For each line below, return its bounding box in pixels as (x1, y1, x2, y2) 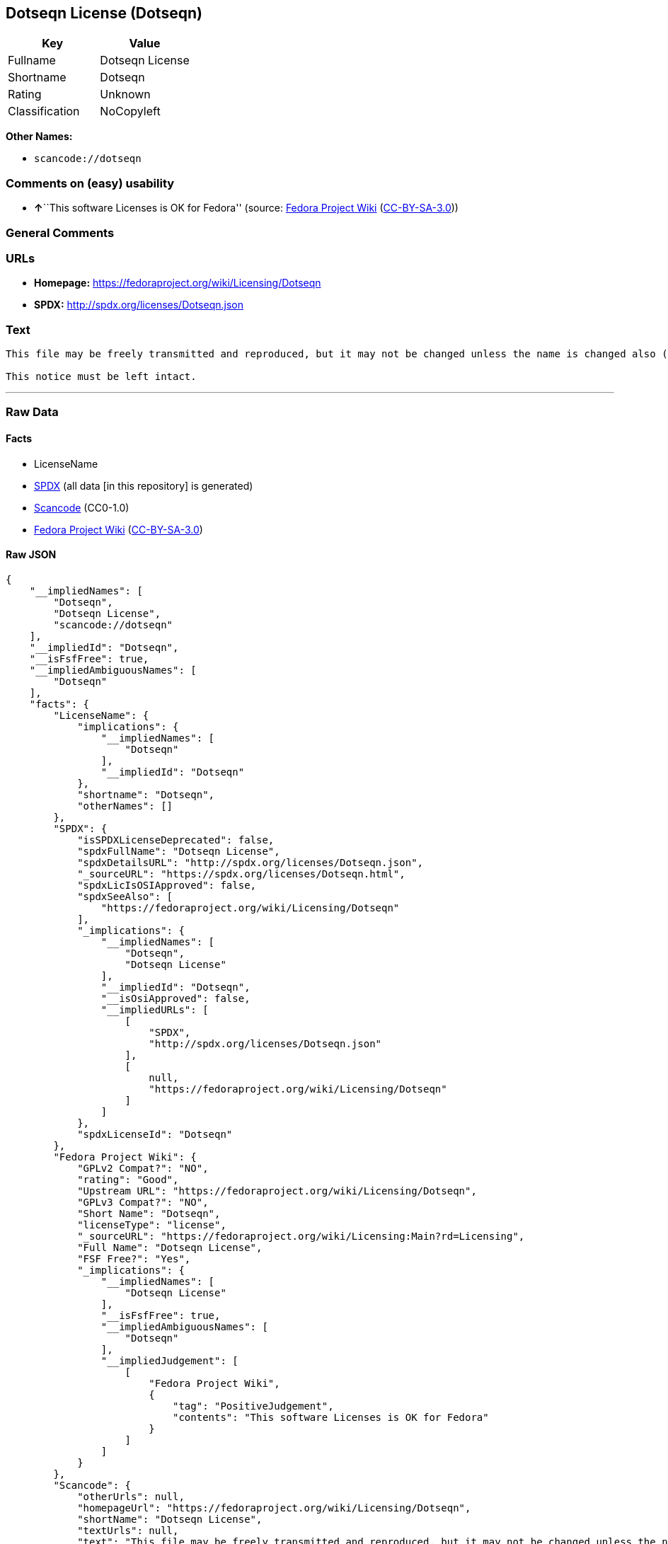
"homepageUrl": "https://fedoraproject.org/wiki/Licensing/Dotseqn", (77, 1502, 471, 1514)
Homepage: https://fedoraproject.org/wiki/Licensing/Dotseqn (34, 277, 321, 289)
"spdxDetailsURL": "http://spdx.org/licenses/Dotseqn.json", (77, 856, 424, 868)
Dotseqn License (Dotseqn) (6, 4, 202, 22)
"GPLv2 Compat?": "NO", (77, 1162, 209, 1174)
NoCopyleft (100, 104, 161, 119)
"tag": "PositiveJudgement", (173, 1400, 334, 1412)
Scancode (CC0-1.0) (34, 501, 129, 514)
